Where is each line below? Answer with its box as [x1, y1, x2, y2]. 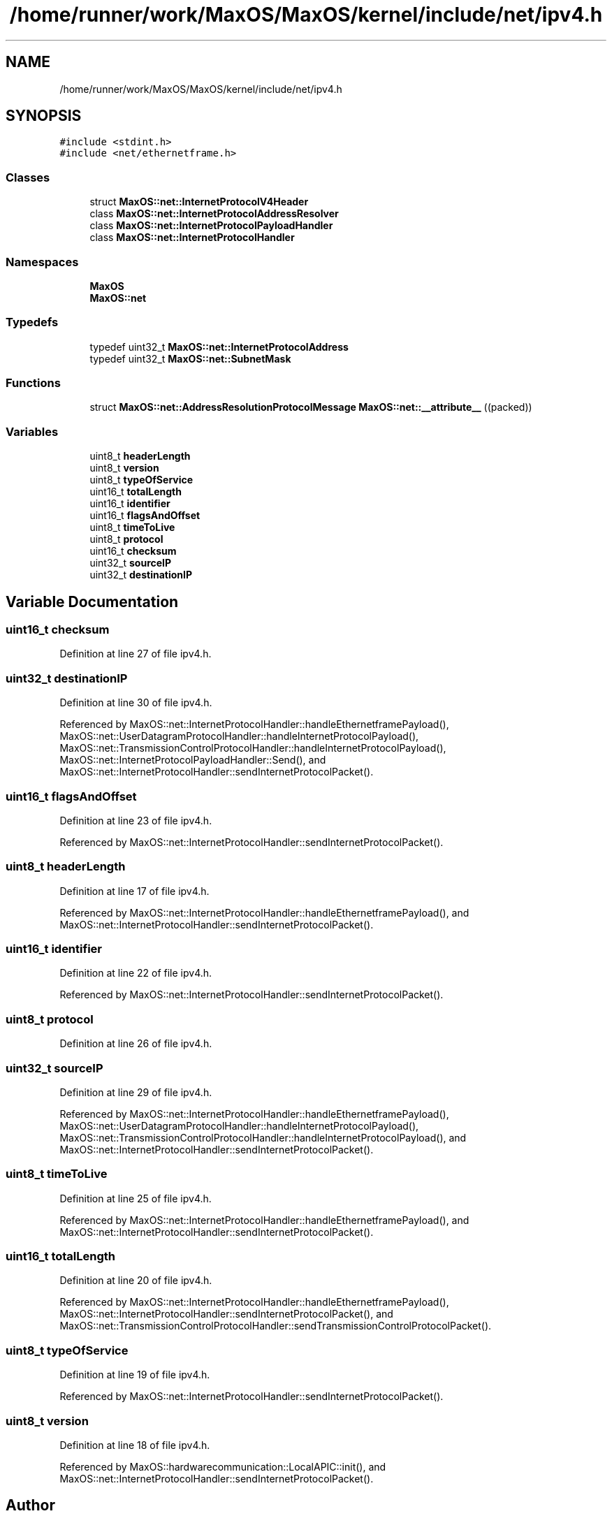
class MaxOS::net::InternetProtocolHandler [89, 231, 295, 244]
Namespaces [6, 254, 79, 269]
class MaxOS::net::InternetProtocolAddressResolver [89, 207, 339, 220]
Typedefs [6, 315, 59, 330]
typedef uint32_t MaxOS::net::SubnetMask [89, 352, 291, 365]
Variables [6, 424, 59, 439]
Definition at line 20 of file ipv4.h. [59, 1274, 212, 1287]
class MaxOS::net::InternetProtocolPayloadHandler [89, 219, 333, 232]
